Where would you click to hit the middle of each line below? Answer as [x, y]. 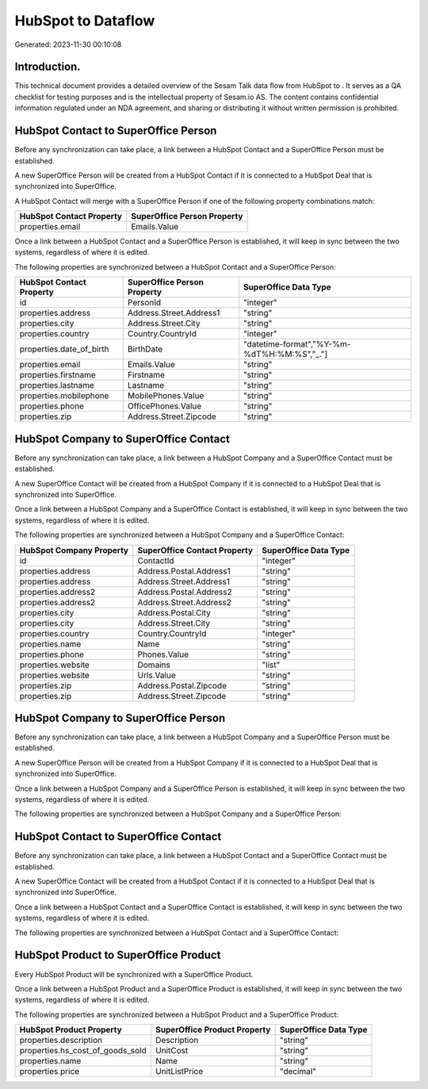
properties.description [61, 1041]
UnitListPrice [180, 1072]
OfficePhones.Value [164, 406]
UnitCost [172, 1051]
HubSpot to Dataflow [85, 21]
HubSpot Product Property [71, 1030]
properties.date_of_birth [65, 349]
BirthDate [145, 349]
